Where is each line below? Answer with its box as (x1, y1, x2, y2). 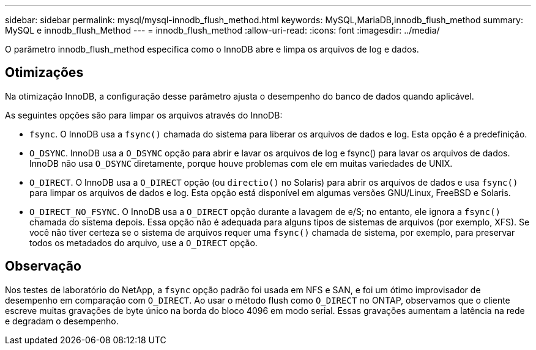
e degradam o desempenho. (5, 315, 119, 326)
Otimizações (5, 65, 84, 81)
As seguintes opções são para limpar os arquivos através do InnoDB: (5, 109, 283, 120)
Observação (5, 258, 81, 274)
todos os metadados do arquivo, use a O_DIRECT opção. (29, 237, 258, 248)
